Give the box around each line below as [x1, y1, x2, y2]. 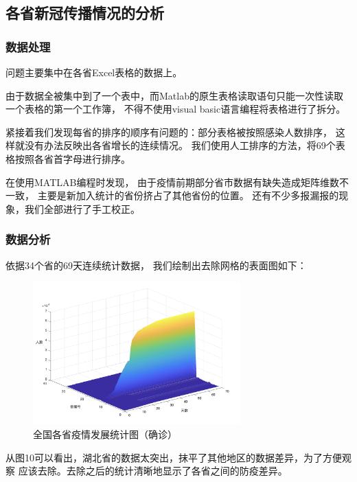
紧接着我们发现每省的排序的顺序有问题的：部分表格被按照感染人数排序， [5, 124, 332, 139]
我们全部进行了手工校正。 [24, 201, 140, 216]
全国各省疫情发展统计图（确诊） [33, 426, 177, 441]
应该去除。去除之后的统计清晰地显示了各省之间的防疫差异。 [18, 463, 288, 478]
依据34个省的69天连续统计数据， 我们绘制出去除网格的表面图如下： [5, 257, 307, 272]
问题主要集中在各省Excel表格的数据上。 [5, 65, 183, 79]
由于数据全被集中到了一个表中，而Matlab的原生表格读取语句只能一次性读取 [5, 88, 343, 102]
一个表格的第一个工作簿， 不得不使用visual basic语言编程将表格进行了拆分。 [5, 102, 346, 116]
